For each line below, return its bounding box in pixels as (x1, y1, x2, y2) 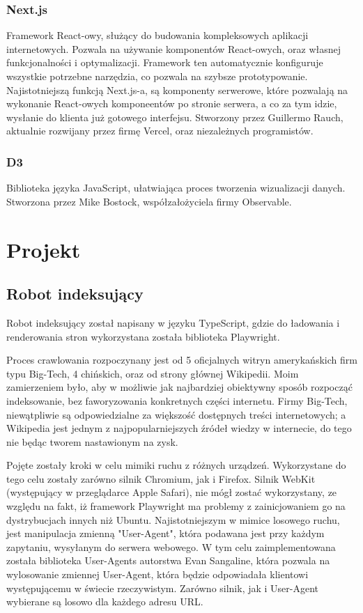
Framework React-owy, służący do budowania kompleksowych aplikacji (6, 28, 309, 42)
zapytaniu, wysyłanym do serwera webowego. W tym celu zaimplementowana (6, 539, 336, 554)
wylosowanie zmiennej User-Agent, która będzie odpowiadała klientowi (6, 567, 309, 582)
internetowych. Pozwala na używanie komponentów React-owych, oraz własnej (6, 41, 341, 56)
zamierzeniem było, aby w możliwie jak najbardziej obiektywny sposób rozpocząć (6, 380, 353, 394)
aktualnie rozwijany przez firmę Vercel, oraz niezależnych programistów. (6, 123, 314, 138)
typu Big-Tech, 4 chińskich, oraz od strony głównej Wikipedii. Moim (6, 366, 299, 380)
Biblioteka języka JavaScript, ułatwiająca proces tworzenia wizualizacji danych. (6, 180, 346, 195)
